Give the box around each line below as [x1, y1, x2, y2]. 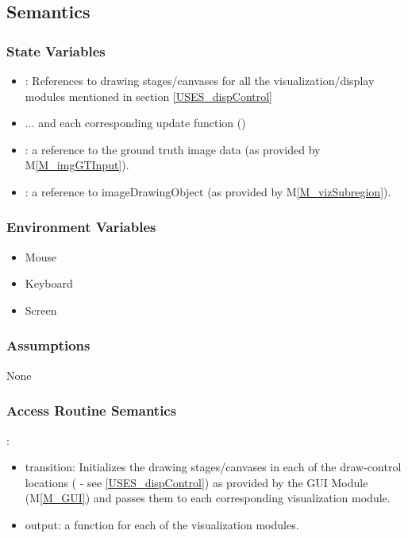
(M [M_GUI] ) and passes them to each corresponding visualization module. [25, 490, 391, 506]
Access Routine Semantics [6, 401, 177, 420]
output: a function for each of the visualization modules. [25, 516, 299, 532]
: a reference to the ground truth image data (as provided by [25, 141, 321, 157]
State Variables [6, 41, 106, 60]
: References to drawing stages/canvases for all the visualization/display [25, 72, 375, 88]
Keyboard [25, 275, 73, 292]
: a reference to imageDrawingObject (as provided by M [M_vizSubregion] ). [25, 183, 391, 199]
